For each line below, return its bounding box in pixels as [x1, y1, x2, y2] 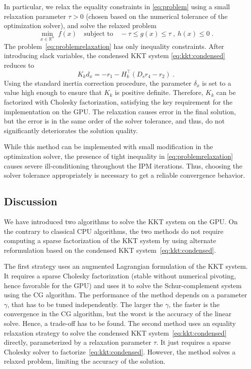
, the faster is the [169, 299, 220, 309]
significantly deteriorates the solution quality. [4, 125, 138, 135]
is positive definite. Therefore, [115, 87, 204, 97]
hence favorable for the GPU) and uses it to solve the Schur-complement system [4, 280, 242, 290]
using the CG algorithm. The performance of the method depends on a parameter [4, 290, 247, 300]
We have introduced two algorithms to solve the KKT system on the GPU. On [4, 216, 238, 226]
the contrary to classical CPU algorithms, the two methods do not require [4, 226, 223, 236]
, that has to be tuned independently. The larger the [7, 299, 163, 309]
